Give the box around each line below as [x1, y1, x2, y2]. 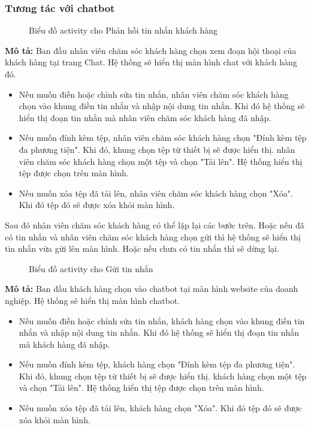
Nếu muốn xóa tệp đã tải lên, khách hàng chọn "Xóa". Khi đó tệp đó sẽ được [19, 402, 302, 414]
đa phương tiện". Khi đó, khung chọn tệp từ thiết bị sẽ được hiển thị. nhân [19, 143, 295, 155]
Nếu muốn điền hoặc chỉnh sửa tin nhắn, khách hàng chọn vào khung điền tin [19, 314, 305, 327]
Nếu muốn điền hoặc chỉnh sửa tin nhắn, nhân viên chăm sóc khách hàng [19, 88, 289, 100]
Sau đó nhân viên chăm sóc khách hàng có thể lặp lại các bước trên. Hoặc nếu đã [5, 218, 304, 231]
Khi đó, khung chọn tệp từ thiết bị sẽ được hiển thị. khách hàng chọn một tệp [19, 369, 307, 382]
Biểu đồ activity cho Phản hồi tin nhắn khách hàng [29, 24, 218, 37]
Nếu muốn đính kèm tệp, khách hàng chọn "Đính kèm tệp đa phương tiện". [19, 358, 295, 370]
